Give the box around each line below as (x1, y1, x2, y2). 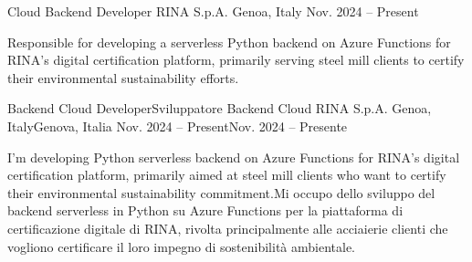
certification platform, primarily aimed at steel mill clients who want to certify (7, 165, 446, 184)
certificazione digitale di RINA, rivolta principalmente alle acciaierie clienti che (7, 218, 448, 237)
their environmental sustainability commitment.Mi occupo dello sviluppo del (7, 183, 435, 202)
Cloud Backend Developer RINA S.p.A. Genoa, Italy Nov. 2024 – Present (7, 2, 419, 20)
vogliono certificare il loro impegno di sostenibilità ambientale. (7, 236, 356, 256)
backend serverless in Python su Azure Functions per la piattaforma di (7, 201, 404, 220)
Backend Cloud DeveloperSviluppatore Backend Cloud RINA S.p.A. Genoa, (7, 99, 432, 118)
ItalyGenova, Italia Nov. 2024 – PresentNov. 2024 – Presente (7, 116, 348, 135)
